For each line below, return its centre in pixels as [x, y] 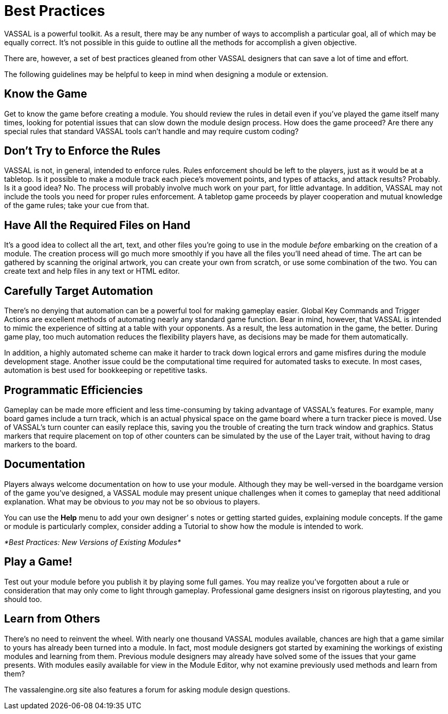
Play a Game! [38, 562]
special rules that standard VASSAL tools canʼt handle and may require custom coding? [152, 131]
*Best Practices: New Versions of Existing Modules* [92, 542]
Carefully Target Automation [79, 291]
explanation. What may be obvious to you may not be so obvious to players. [132, 501]
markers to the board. [41, 444]
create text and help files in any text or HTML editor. [92, 271]
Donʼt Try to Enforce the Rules [82, 151]
